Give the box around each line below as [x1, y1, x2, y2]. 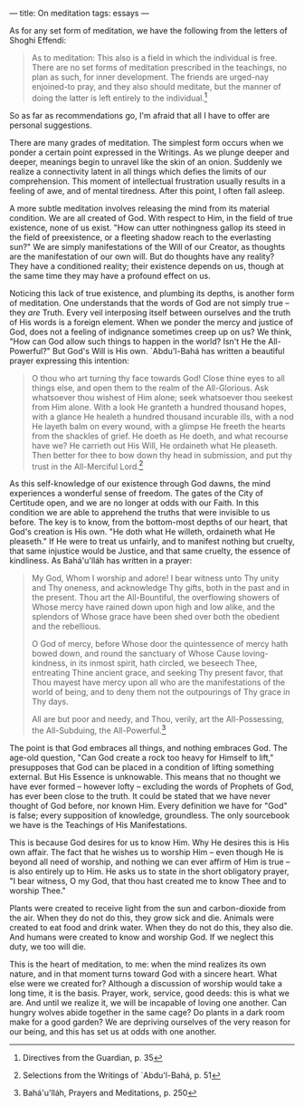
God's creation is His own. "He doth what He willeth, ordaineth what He [9, 526, 276, 537]
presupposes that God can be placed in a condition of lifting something [9, 761, 274, 773]
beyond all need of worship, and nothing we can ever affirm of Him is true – [9, 856, 290, 867]
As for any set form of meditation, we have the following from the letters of [9, 25, 288, 35]
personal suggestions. [9, 120, 92, 130]
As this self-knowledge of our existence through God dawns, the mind [9, 478, 271, 489]
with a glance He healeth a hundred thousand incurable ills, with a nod [31, 411, 294, 422]
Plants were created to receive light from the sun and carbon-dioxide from [9, 902, 287, 913]
